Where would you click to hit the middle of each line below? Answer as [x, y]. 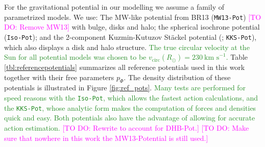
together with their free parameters [59, 77]
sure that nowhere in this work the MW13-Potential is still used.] [106, 138]
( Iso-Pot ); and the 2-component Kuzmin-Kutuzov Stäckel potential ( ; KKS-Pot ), [130, 36]
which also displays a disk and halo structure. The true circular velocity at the [127, 47]
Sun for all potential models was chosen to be [75, 57]
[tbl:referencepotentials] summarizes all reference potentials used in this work [125, 67]
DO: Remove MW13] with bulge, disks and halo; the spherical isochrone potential [132, 27]
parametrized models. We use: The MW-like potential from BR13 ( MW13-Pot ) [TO [133, 17]
